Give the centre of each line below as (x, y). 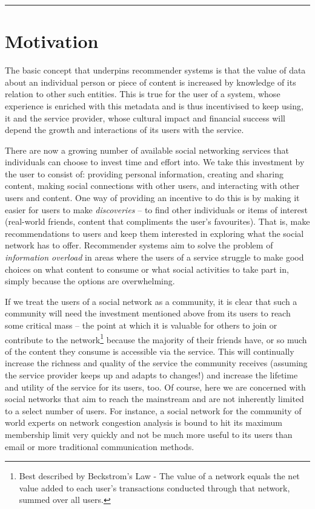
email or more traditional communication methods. (100, 446)
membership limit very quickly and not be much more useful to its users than (149, 434)
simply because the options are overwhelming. (90, 281)
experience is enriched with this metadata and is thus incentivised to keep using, (154, 105)
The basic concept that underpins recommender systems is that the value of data (155, 70)
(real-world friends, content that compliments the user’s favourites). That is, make (157, 221)
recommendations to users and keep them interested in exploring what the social (154, 233)
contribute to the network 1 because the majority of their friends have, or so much (156, 338)
